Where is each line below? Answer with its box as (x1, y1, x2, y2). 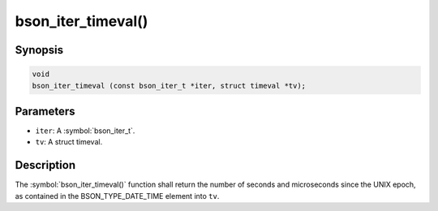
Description (15, 158, 76, 172)
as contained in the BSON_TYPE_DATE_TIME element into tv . (15, 191, 220, 200)
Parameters (15, 104, 75, 118)
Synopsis (15, 43, 64, 57)
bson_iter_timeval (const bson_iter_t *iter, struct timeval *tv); (32, 81, 307, 90)
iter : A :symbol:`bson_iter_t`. (35, 126, 135, 136)
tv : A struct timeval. (35, 137, 103, 147)
